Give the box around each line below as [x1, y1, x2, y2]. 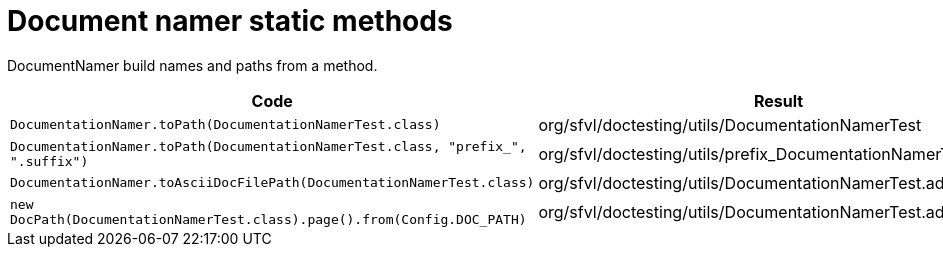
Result [753, 90, 804, 111]
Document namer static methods [7, 4, 453, 38]
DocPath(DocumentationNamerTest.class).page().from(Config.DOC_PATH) [10, 211, 527, 227]
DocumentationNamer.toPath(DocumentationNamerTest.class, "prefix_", [10, 138, 527, 154]
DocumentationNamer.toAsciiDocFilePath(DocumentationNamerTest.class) [10, 175, 535, 191]
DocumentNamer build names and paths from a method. [7, 56, 378, 74]
